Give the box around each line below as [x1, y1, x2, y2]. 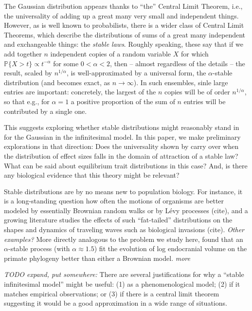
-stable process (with [8, 243, 70, 254]
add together [4, 48, 42, 58]
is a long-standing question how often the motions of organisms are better [4, 196, 224, 206]
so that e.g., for [4, 96, 50, 106]
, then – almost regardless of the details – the [110, 58, 245, 68]
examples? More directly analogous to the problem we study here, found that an [4, 234, 243, 244]
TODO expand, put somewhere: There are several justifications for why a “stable [4, 269, 244, 279]
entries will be [183, 96, 226, 106]
